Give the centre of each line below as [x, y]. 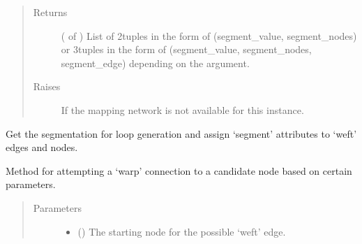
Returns [50, 12]
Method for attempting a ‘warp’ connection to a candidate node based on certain [179, 170]
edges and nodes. [42, 147]
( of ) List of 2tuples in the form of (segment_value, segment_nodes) [209, 35]
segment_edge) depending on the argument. [155, 63]
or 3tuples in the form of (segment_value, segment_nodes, [186, 49]
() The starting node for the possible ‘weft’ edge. [182, 231]
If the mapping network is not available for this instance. [182, 109]
